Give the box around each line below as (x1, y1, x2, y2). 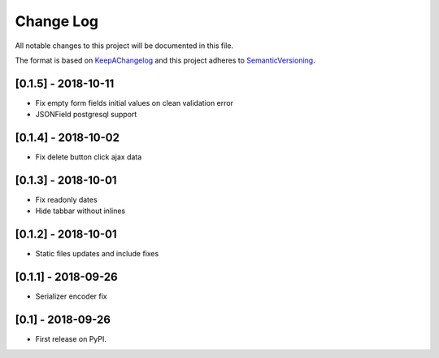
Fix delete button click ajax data (35, 152, 142, 162)
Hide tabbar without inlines (35, 206, 126, 216)
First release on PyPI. (35, 334, 107, 344)
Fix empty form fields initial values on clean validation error (35, 98, 233, 107)
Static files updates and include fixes (35, 249, 159, 259)
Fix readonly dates (35, 195, 98, 205)
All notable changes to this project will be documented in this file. (15, 41, 234, 50)
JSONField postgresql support (35, 110, 137, 120)
